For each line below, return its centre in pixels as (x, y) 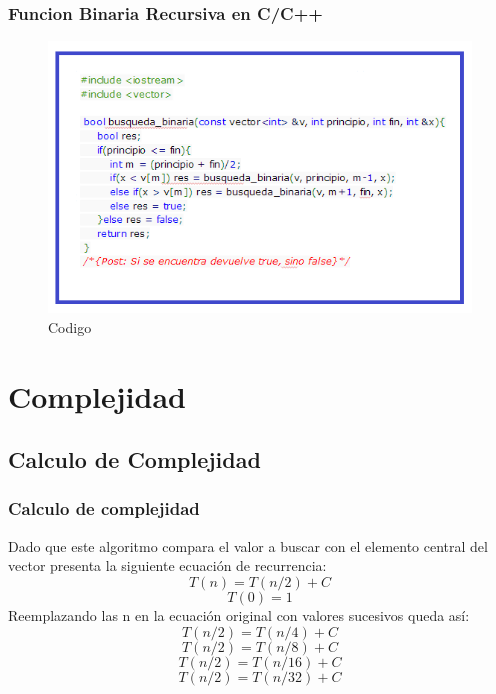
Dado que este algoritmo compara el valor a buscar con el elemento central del (248, 545)
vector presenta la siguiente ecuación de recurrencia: (167, 565)
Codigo (70, 326)
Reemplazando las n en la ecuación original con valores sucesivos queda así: (239, 614)
